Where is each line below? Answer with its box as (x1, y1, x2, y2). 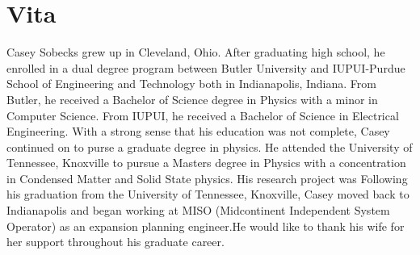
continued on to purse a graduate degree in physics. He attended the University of (6, 138, 413, 155)
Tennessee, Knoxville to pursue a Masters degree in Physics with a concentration (6, 154, 406, 171)
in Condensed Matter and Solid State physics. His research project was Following (6, 169, 408, 186)
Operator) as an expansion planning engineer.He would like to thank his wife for (6, 217, 405, 234)
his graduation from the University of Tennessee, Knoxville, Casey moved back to (6, 186, 409, 203)
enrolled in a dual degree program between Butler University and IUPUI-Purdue (6, 59, 405, 76)
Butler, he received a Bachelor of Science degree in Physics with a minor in (6, 90, 378, 107)
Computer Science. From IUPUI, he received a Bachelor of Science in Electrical (6, 107, 399, 123)
